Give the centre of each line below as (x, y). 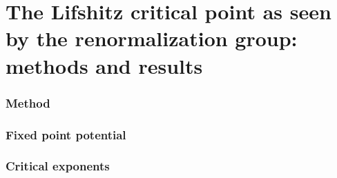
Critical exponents (58, 166)
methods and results (104, 65)
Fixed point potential (66, 134)
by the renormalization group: (152, 38)
